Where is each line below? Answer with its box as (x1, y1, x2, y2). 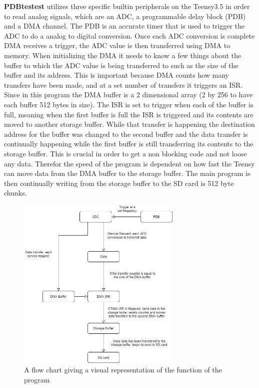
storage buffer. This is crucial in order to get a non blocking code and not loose (4, 148, 247, 158)
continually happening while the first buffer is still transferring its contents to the (4, 138, 253, 149)
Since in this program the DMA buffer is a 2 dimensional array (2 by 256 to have (4, 89, 253, 100)
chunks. (4, 187, 27, 198)
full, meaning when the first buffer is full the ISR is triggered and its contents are (4, 109, 253, 119)
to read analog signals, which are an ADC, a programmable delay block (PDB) (4, 11, 246, 21)
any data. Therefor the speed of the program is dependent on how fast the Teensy (4, 158, 255, 168)
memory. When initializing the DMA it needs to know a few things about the (4, 50, 241, 60)
